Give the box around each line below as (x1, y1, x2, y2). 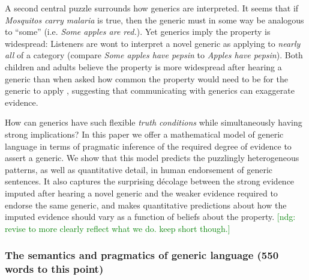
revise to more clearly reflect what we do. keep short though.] (5, 222, 230, 234)
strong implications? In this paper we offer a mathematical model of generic (5, 127, 284, 140)
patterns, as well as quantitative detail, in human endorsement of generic (5, 163, 273, 175)
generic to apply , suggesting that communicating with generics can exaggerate (5, 84, 295, 97)
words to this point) (5, 261, 104, 276)
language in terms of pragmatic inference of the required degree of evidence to (5, 139, 292, 152)
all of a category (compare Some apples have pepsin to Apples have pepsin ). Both (5, 49, 303, 61)
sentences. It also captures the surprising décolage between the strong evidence (5, 175, 295, 187)
